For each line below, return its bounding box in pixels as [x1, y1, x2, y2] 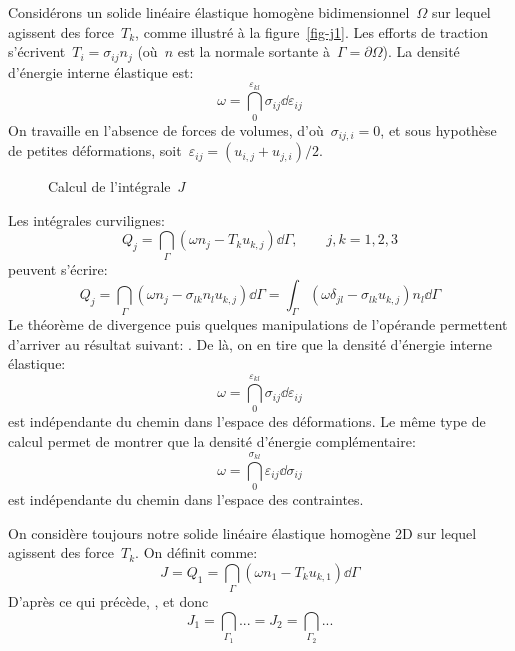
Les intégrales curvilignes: [8, 209, 165, 230]
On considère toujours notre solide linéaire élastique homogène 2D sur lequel [8, 522, 477, 543]
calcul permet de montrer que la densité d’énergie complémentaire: [8, 431, 416, 452]
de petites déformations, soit [8, 140, 182, 161]
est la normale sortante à [177, 41, 330, 62]
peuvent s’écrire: [8, 258, 108, 279]
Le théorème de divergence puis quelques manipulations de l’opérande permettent [8, 314, 508, 335]
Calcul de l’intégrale [48, 176, 171, 197]
